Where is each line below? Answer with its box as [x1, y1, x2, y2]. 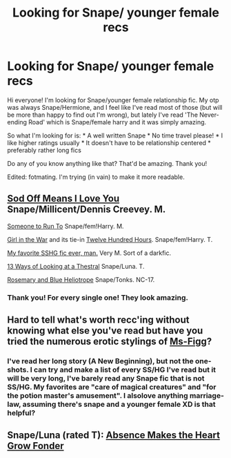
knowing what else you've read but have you [7, 325, 203, 336]
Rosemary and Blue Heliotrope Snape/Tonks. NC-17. [7, 275, 155, 284]
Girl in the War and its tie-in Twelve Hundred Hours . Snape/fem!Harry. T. [7, 235, 213, 243]
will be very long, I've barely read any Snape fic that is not [7, 373, 205, 383]
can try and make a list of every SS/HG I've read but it [33, 365, 216, 374]
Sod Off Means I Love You [7, 193, 120, 204]
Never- [199, 111, 219, 119]
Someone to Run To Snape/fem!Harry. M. [7, 222, 124, 230]
